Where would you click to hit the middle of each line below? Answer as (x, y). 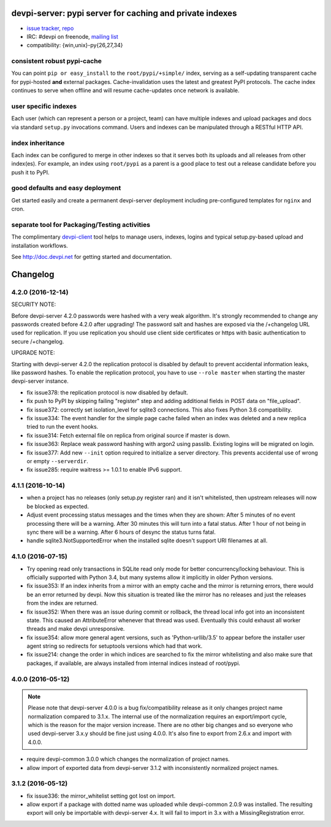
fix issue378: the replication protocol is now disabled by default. (107, 392)
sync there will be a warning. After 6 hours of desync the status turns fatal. (121, 532)
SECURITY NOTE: (34, 304)
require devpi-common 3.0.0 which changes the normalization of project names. (128, 759)
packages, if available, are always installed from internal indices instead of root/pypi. (133, 663)
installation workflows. (40, 245)
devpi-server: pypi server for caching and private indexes (124, 13)
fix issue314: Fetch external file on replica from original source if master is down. (128, 435)
